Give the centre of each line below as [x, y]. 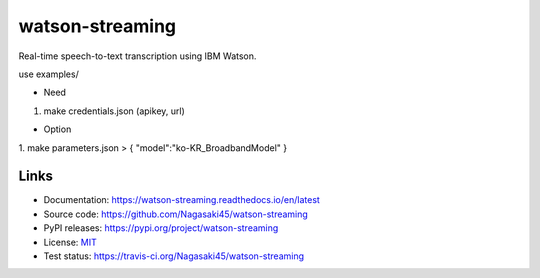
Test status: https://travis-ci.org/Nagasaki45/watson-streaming [174, 256]
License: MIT [70, 242]
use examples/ [48, 74]
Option [57, 129]
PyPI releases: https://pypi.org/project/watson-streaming [161, 228]
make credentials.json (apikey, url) [114, 111]
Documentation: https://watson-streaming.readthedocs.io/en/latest [181, 200]
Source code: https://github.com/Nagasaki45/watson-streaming [176, 214]
